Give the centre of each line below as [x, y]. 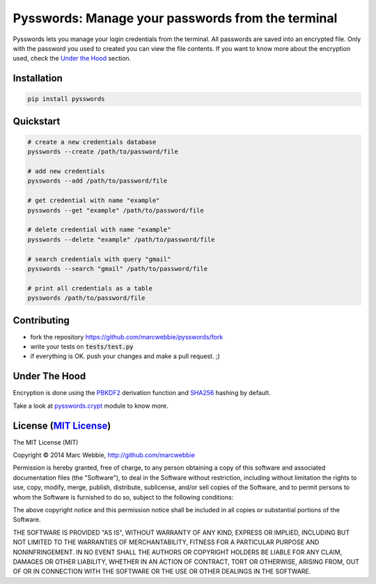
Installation [38, 78]
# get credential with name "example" [94, 201]
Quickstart [37, 121]
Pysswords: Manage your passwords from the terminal [175, 18]
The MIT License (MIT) [46, 442]
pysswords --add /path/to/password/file [97, 181]
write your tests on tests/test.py [82, 347]
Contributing [41, 320]
